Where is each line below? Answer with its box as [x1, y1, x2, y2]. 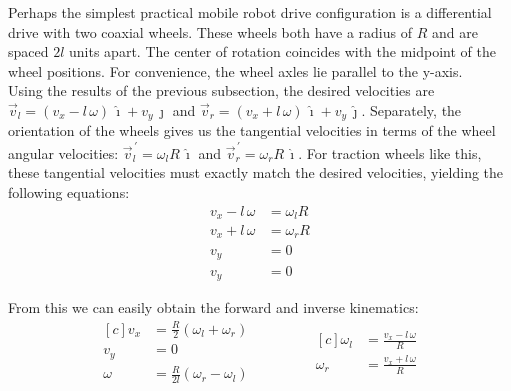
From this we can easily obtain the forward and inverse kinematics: [8, 297, 419, 318]
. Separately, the [361, 99, 462, 120]
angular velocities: [8, 142, 119, 163]
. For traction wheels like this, [298, 142, 482, 163]
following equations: [8, 181, 130, 202]
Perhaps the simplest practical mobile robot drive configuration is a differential [8, 2, 492, 22]
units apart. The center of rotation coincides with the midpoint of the [69, 41, 496, 62]
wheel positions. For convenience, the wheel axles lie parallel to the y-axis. [8, 60, 463, 81]
